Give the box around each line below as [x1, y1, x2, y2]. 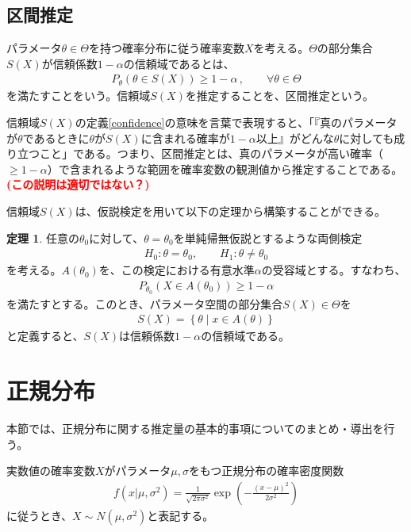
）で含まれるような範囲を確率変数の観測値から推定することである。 [47, 160, 403, 177]
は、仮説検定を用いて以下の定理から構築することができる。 [75, 202, 386, 219]
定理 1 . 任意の [6, 229, 79, 246]
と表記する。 [147, 507, 214, 523]
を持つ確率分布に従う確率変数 [88, 40, 244, 56]
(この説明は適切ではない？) [6, 176, 150, 193]
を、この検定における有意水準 [98, 262, 255, 278]
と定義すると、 [6, 327, 84, 344]
